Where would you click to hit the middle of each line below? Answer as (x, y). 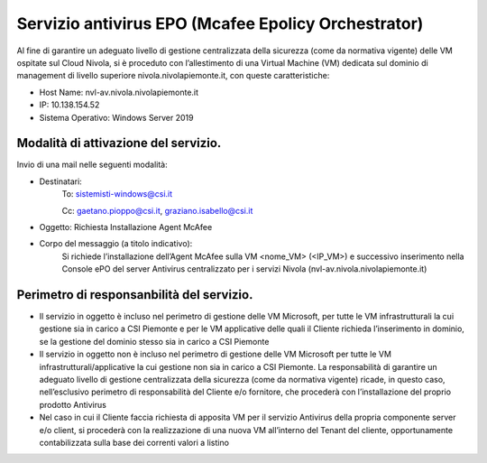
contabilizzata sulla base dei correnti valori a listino (134, 442)
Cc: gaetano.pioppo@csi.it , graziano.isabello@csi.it (157, 210)
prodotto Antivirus (73, 404)
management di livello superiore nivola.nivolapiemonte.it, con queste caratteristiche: (173, 76)
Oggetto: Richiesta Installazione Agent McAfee (126, 227)
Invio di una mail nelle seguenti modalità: (92, 165)
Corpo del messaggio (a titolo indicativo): (116, 244)
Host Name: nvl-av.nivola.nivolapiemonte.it (119, 92)
